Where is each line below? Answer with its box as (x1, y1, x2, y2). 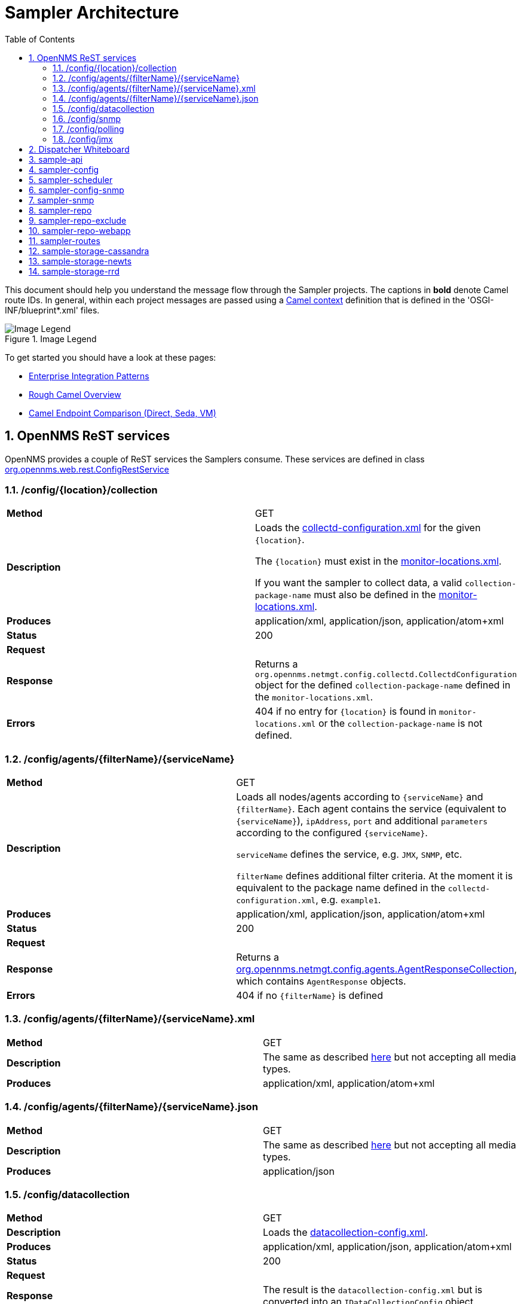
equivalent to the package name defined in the (236, 882, 446, 894)
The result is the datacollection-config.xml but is (263, 1284, 483, 1296)
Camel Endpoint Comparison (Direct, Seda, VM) (29, 407, 216, 418)
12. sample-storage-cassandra (29, 245, 149, 256)
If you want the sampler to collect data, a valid (255, 577, 462, 589)
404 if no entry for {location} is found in (255, 705, 437, 718)
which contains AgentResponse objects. (236, 975, 406, 988)
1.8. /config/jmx (53, 133, 113, 144)
